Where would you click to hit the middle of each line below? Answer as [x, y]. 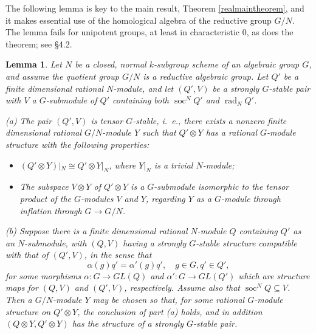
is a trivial [173, 165]
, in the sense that [118, 255]
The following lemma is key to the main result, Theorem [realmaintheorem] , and [155, 8]
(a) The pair [29, 120]
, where [122, 165]
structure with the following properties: [77, 144]
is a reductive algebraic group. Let [206, 76]
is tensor [107, 120]
